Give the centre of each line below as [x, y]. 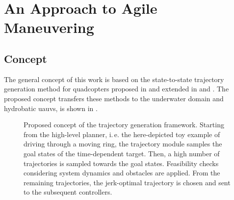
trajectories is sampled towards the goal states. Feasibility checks [121, 163]
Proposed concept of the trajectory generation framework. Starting [124, 125]
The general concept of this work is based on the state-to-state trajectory [114, 79]
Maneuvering [49, 27]
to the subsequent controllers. [68, 192]
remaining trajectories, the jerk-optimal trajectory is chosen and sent [127, 182]
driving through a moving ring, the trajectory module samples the [123, 144]
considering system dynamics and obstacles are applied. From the [122, 173]
